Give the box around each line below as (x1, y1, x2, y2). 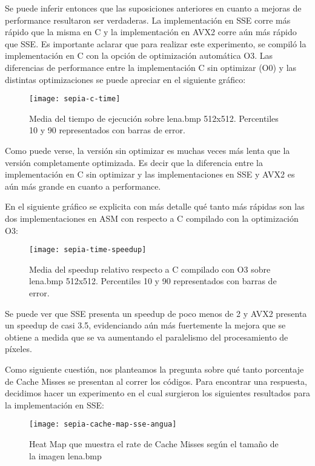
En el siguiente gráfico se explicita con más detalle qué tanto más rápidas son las (5, 200, 305, 213)
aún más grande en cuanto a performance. (5, 179, 161, 192)
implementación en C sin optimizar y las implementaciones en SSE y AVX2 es (5, 168, 295, 181)
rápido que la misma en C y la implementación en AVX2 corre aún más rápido (5, 25, 297, 38)
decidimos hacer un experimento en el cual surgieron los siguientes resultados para (5, 387, 310, 399)
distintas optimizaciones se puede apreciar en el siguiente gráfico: (5, 73, 246, 85)
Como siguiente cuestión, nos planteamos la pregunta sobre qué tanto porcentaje (5, 362, 304, 375)
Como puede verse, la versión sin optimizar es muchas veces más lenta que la (5, 144, 290, 156)
